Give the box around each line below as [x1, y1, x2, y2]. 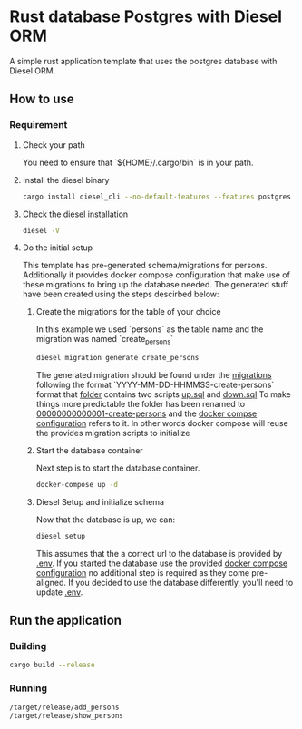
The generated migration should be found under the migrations [35, 370, 272, 381]
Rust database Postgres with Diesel [9, 6, 283, 27]
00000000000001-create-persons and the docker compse [35, 408, 258, 419]
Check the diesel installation [22, 209, 129, 219]
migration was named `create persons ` [35, 334, 174, 346]
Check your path [22, 139, 85, 151]
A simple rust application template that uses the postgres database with [9, 55, 278, 66]
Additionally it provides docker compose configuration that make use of [22, 269, 290, 280]
